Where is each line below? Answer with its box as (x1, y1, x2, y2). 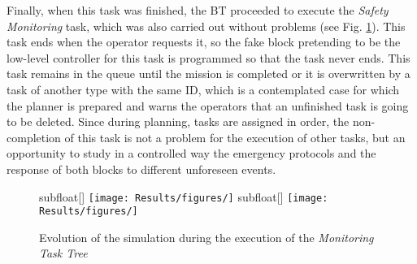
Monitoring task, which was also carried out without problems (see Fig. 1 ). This (7, 17, 406, 34)
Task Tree (39, 245, 88, 262)
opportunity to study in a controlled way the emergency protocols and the (7, 145, 376, 162)
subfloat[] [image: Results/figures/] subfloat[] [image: (39, 188, 328, 205)
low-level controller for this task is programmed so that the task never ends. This (7, 49, 410, 66)
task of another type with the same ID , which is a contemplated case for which (7, 80, 400, 97)
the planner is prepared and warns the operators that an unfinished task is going (7, 97, 409, 114)
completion (7, 128, 61, 145)
